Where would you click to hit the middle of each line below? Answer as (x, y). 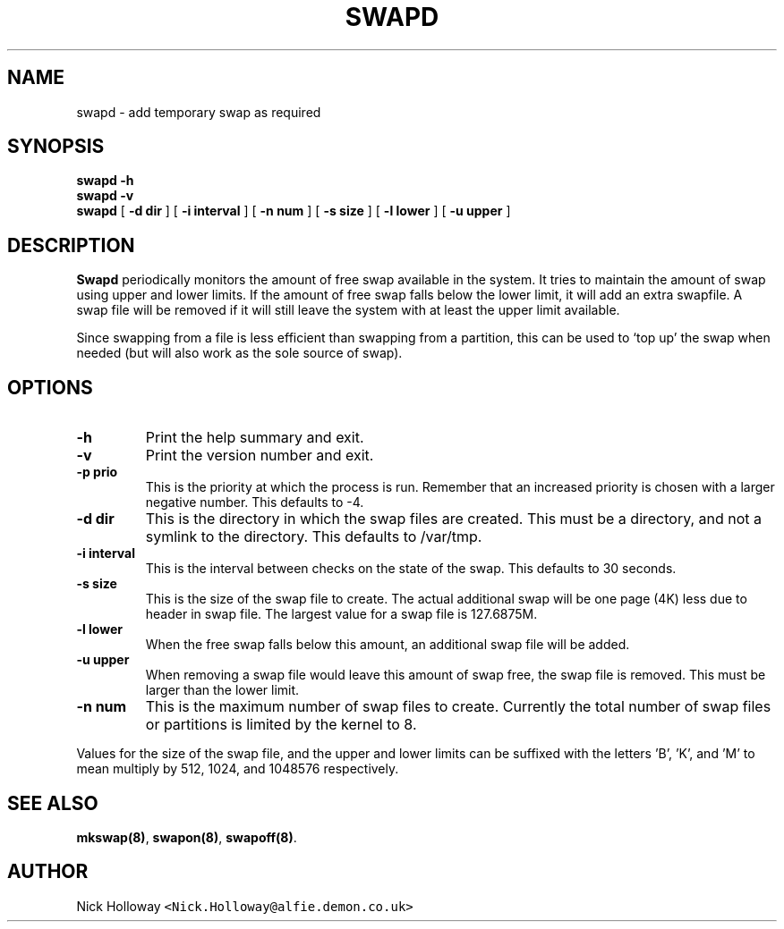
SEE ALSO (53, 803)
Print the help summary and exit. (255, 438)
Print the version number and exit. (260, 456)
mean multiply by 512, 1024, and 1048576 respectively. (238, 769)
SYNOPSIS (56, 147)
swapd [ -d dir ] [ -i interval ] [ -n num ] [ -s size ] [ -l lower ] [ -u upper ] (294, 211)
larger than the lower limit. (222, 690)
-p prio (97, 472)
